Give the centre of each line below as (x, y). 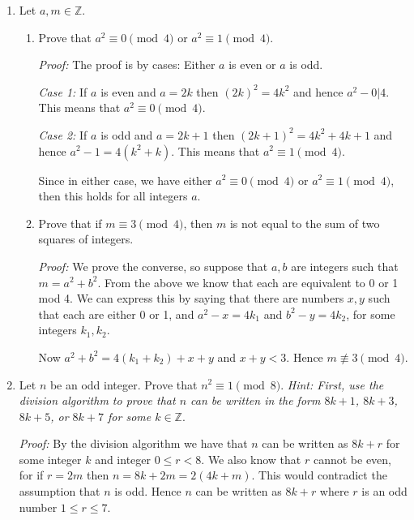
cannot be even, (352, 459)
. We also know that (251, 459)
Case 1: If (63, 91)
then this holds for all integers (113, 196)
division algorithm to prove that (97, 400)
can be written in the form (256, 400)
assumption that (60, 491)
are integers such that (345, 266)
